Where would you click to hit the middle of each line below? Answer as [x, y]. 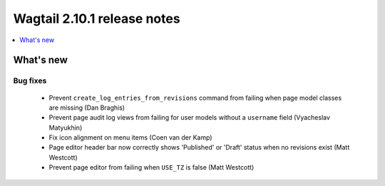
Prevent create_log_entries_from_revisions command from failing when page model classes [195, 98]
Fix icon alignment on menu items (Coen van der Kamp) [131, 138]
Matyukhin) [66, 128]
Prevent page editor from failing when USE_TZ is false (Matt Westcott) [152, 167]
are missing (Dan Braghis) [87, 108]
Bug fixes [30, 81]
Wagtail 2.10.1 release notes [97, 19]
